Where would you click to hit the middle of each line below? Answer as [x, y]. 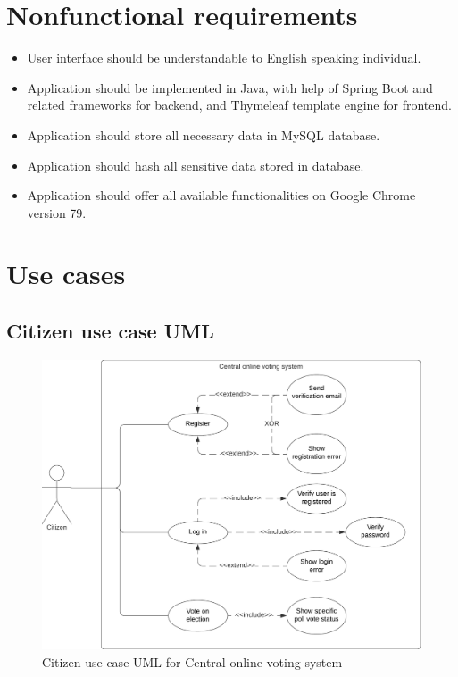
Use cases [66, 274]
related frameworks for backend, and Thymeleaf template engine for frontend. [239, 105]
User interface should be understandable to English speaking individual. [224, 58]
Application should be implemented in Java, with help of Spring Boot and [230, 87]
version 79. [57, 212]
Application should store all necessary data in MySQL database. [204, 134]
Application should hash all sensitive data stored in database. [196, 165]
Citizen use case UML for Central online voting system [192, 661]
